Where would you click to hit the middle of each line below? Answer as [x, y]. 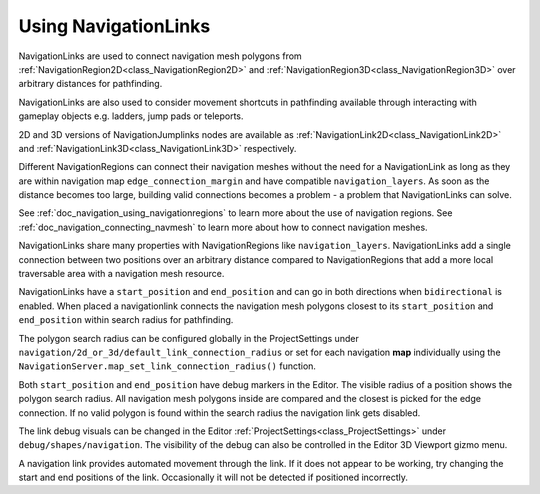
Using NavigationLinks [114, 26]
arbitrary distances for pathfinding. [90, 84]
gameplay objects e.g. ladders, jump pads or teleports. [131, 116]
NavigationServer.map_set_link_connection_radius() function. [167, 366]
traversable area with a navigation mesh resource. [121, 274]
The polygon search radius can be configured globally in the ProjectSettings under [188, 338]
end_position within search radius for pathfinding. [126, 320]
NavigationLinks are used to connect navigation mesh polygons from [160, 56]
